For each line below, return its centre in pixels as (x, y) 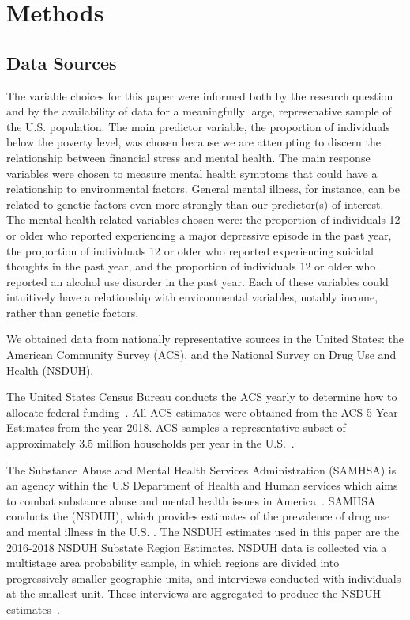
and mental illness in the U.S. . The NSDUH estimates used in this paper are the (203, 532)
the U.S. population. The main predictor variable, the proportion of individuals (198, 126)
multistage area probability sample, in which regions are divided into (173, 563)
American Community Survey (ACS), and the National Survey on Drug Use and (201, 355)
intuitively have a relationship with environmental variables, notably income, (192, 297)
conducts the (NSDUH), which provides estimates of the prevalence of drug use (198, 516)
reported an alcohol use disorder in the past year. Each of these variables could (197, 281)
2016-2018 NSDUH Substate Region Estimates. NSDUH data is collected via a (197, 547)
